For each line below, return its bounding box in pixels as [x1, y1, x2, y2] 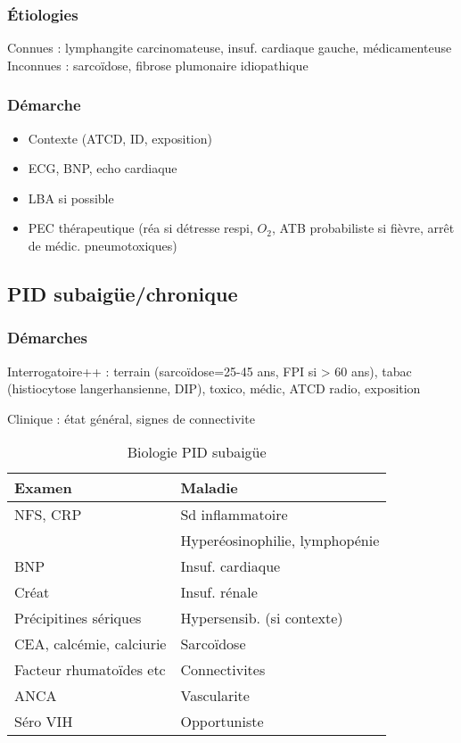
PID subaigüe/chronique [7, 279, 238, 307]
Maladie [180, 477, 238, 499]
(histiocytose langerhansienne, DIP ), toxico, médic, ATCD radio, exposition [7, 379, 421, 398]
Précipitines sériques [14, 607, 142, 629]
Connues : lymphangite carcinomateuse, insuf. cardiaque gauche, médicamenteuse [7, 38, 452, 57]
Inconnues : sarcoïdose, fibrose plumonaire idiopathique [7, 55, 309, 74]
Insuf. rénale [180, 582, 258, 603]
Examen [14, 477, 72, 499]
